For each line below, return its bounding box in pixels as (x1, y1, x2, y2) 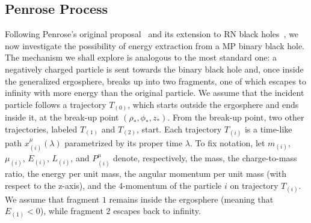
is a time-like (244, 122, 292, 135)
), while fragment (40, 204, 103, 217)
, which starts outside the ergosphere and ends (128, 98, 299, 110)
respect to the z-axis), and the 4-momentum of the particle (5, 179, 222, 191)
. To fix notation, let (189, 137, 265, 149)
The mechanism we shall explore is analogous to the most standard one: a (5, 51, 277, 64)
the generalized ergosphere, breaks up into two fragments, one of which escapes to (5, 74, 307, 87)
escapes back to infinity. (113, 204, 201, 217)
